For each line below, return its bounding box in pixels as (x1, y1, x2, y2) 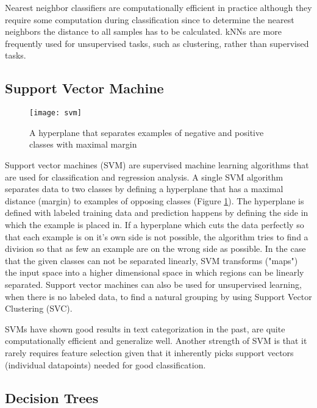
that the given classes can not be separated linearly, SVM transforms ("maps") (5, 254, 298, 267)
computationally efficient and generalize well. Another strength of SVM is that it (5, 334, 307, 347)
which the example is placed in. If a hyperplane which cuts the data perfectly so (5, 218, 304, 231)
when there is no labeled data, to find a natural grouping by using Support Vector (5, 290, 312, 302)
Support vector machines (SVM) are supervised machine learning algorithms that (5, 159, 309, 171)
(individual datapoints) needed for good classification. (5, 358, 206, 371)
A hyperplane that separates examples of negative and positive (29, 126, 264, 138)
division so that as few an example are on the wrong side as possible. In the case (5, 242, 306, 255)
